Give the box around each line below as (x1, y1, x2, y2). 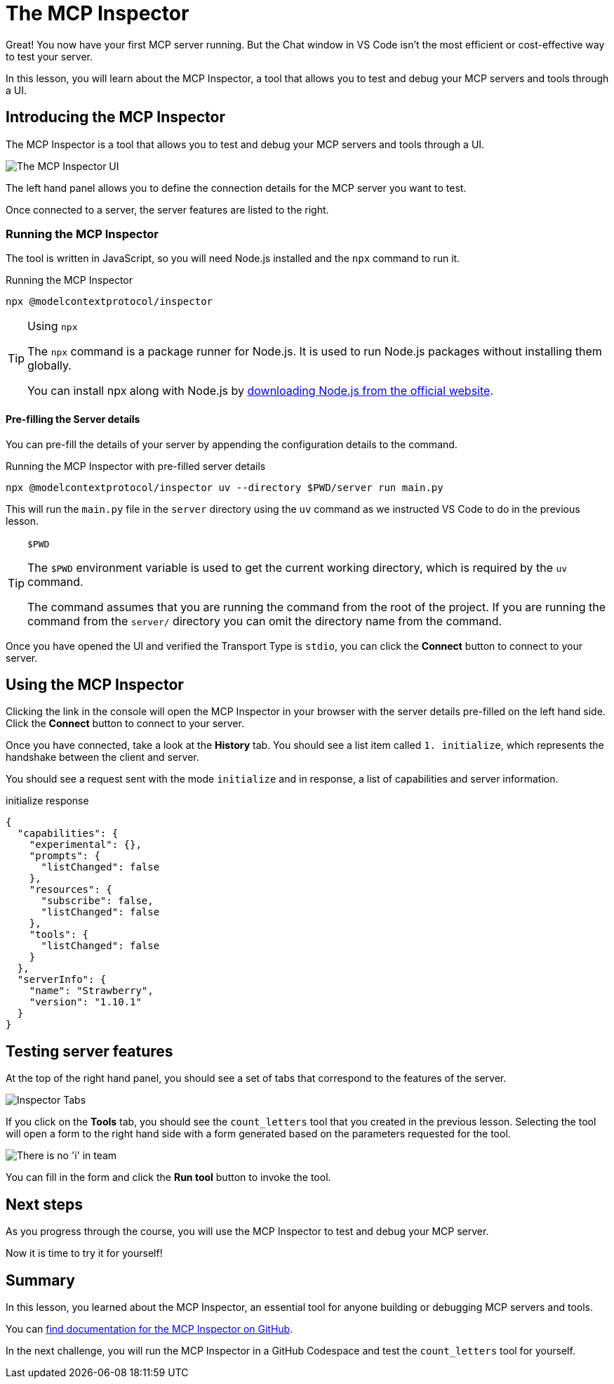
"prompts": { (29, 850, 100, 862)
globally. (27, 358, 72, 373)
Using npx (27, 319, 78, 334)
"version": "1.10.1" (29, 996, 142, 1008)
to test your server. (6, 50, 93, 63)
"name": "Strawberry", (29, 985, 154, 997)
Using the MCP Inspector (6, 675, 184, 693)
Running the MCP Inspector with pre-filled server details (6, 459, 266, 472)
